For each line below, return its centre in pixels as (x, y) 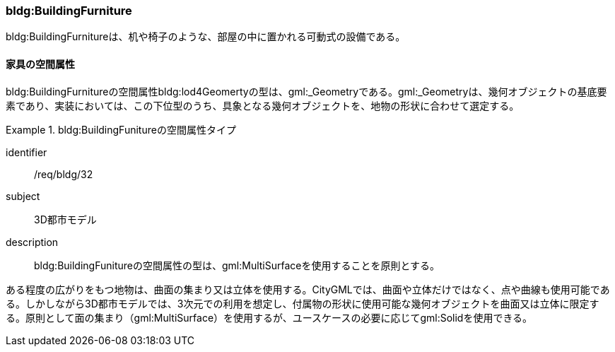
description (32, 242)
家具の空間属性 (40, 64)
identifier (27, 152)
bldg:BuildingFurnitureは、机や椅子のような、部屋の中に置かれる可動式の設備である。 (206, 37)
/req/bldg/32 (64, 174)
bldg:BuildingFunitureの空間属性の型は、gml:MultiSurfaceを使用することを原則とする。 (237, 265)
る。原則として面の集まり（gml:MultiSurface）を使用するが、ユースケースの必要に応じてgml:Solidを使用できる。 (269, 317)
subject (23, 196)
